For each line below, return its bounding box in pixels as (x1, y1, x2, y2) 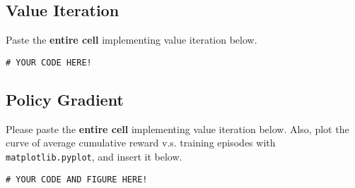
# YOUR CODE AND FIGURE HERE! (6, 174, 148, 184)
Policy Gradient (6, 88, 124, 110)
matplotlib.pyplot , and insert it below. (6, 149, 182, 163)
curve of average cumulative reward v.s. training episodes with (6, 135, 276, 150)
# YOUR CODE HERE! (6, 57, 92, 68)
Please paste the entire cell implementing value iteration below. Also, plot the (6, 121, 349, 136)
